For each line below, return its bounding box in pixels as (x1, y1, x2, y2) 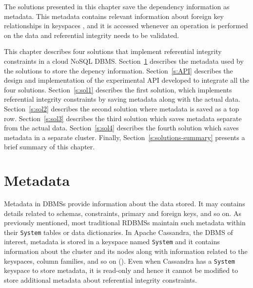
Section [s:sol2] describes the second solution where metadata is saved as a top (4, 103, 239, 113)
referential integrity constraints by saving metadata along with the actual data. (4, 94, 240, 104)
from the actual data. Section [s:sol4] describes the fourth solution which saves (4, 123, 239, 133)
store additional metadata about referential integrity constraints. (4, 274, 197, 285)
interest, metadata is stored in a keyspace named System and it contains (4, 236, 220, 247)
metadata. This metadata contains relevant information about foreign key (4, 11, 224, 21)
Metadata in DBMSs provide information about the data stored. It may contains (4, 198, 245, 209)
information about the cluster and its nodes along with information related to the (4, 246, 248, 256)
